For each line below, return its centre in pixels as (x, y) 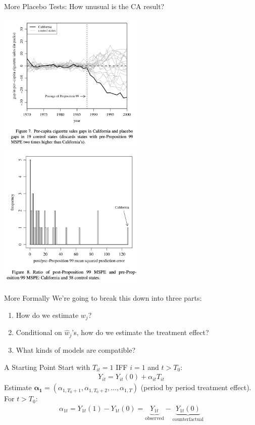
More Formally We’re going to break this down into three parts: (103, 298)
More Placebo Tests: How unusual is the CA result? (84, 6)
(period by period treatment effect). (196, 387)
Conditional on (39, 332)
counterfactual (188, 419)
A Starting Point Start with (47, 367)
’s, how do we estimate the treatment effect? (140, 332)
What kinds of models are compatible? (76, 349)
